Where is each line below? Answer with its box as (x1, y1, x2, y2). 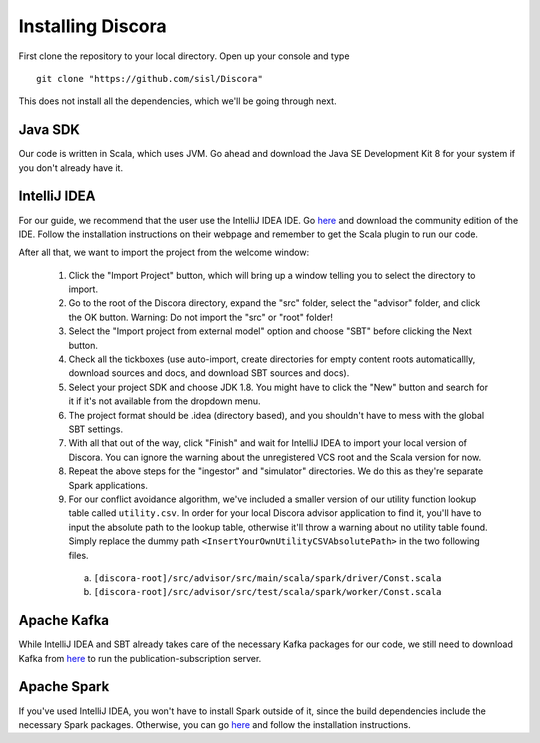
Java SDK (18, 121, 80, 139)
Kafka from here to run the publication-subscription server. (18, 652, 262, 664)
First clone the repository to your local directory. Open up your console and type (18, 50, 350, 62)
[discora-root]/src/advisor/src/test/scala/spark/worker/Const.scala (93, 586, 442, 598)
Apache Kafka (18, 612, 110, 629)
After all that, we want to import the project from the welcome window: (18, 246, 310, 259)
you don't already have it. (18, 161, 124, 174)
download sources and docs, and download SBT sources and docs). (68, 367, 350, 379)
